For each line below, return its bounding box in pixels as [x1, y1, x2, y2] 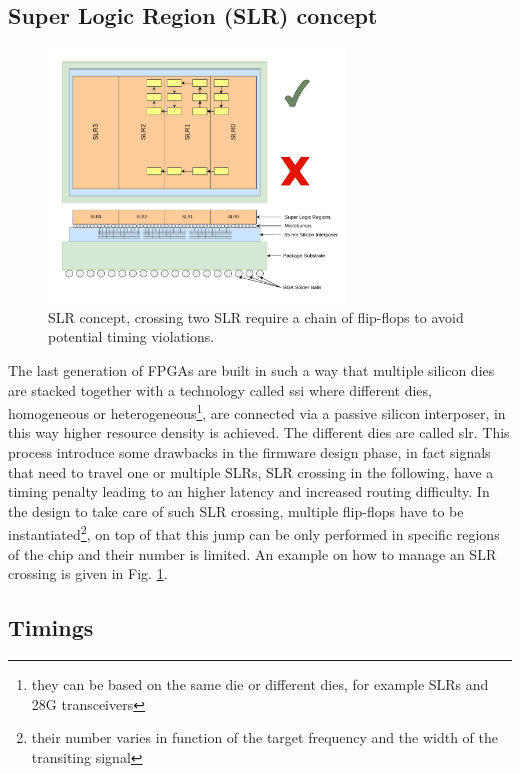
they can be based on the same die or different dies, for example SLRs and [31, 674, 489, 695]
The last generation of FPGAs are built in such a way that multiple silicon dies [8, 360, 495, 381]
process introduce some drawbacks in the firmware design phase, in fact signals [8, 442, 491, 463]
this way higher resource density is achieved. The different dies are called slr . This [8, 422, 510, 443]
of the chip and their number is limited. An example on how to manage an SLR [8, 543, 497, 564]
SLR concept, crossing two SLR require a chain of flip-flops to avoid [48, 306, 464, 327]
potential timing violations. [48, 326, 215, 347]
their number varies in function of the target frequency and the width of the [31, 727, 498, 748]
